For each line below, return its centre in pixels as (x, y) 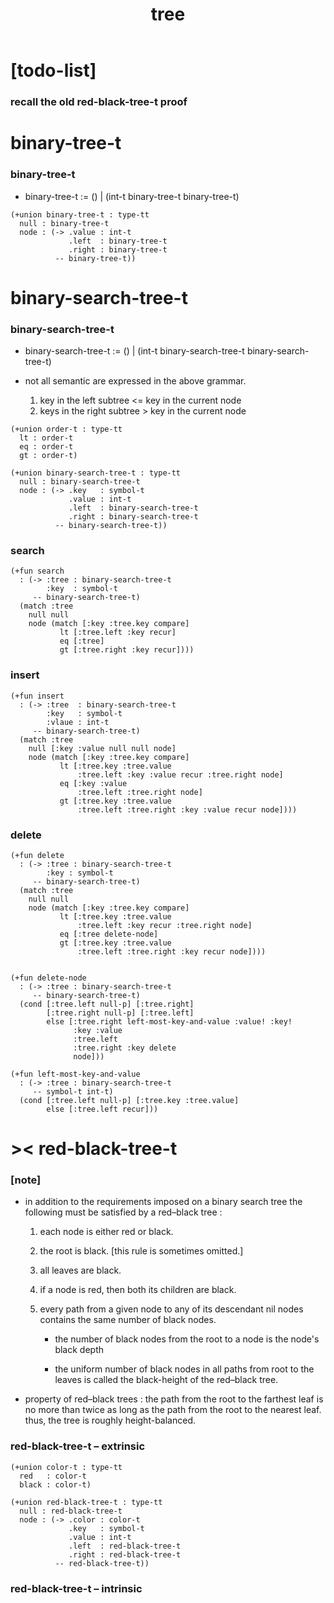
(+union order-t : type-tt (66, 429)
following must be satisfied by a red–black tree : (123, 1212)
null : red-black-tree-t (71, 1511)
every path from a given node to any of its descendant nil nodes (171, 1309)
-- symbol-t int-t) (73, 1091)
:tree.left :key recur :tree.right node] (165, 925)
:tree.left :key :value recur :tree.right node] (180, 774)
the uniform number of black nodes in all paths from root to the (184, 1369)
